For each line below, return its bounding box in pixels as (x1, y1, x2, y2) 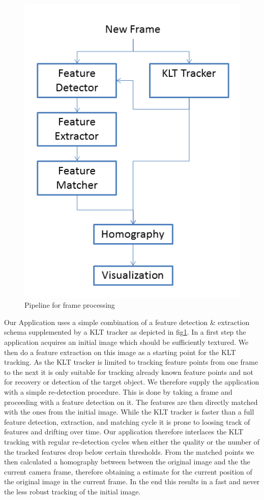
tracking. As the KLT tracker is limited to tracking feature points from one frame (4, 357, 258, 367)
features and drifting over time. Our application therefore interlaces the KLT (4, 426, 244, 437)
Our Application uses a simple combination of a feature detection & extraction (4, 316, 250, 327)
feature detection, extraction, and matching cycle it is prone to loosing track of (4, 416, 250, 427)
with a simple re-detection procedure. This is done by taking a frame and (4, 386, 232, 397)
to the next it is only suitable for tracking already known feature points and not (4, 366, 254, 377)
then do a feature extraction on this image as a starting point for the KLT (4, 346, 236, 357)
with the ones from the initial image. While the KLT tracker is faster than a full (4, 406, 254, 417)
